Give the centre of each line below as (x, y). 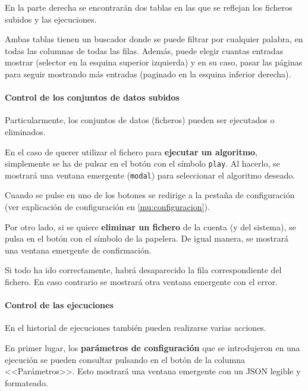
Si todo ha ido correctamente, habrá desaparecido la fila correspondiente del (143, 270)
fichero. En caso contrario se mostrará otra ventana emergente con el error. (141, 282)
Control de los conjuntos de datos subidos (92, 97)
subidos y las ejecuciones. (51, 19)
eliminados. (25, 131)
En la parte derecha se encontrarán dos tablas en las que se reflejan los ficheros (149, 7)
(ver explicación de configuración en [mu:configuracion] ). (107, 207)
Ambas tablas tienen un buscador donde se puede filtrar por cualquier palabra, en (154, 39)
